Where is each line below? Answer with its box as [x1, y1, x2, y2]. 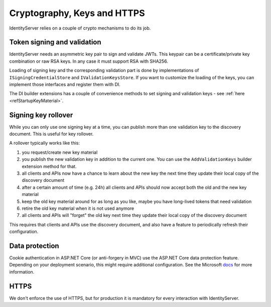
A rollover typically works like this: [9, 140, 80, 146]
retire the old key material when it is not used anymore [22, 205, 134, 211]
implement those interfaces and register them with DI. [9, 82, 120, 88]
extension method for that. [22, 163, 77, 169]
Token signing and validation [9, 38, 101, 47]
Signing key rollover [9, 111, 73, 119]
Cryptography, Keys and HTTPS [9, 8, 145, 19]
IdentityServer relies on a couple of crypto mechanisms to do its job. [9, 25, 151, 31]
